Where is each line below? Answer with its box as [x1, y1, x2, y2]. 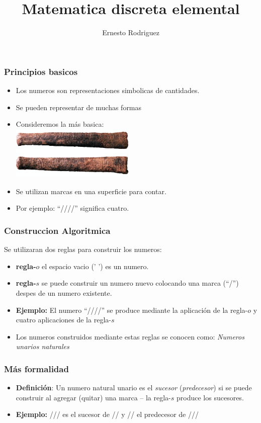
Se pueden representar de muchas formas [16, 102, 142, 112]
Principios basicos [4, 65, 78, 77]
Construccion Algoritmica [4, 224, 111, 236]
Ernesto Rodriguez [102, 27, 159, 38]
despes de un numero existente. [16, 288, 112, 298]
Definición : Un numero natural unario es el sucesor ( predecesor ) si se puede [16, 382, 252, 393]
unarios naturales [16, 341, 69, 352]
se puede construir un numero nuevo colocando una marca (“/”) [41, 278, 239, 288]
